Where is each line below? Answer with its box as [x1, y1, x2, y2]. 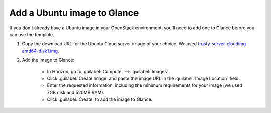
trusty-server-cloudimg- [198, 41, 248, 47]
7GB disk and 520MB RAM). [47, 89, 105, 95]
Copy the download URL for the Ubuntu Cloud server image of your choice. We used [22, 41, 197, 47]
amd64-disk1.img [22, 48, 58, 54]
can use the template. [9, 31, 55, 37]
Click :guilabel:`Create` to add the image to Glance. [47, 96, 153, 102]
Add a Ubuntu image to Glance [9, 7, 139, 18]
